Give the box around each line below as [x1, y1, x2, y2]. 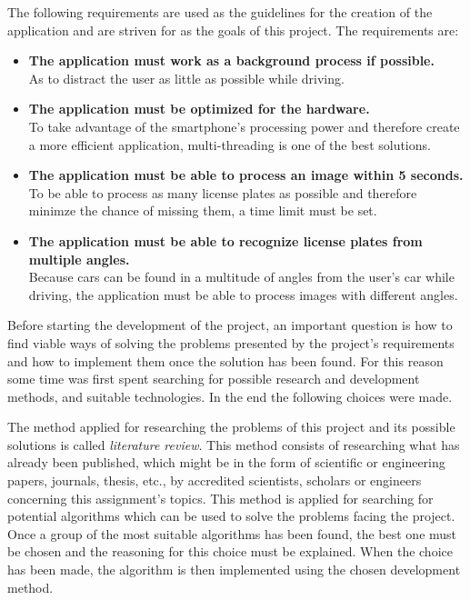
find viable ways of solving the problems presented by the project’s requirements [7, 333, 455, 352]
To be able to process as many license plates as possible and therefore [28, 183, 417, 202]
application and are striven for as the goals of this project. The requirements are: [7, 20, 459, 39]
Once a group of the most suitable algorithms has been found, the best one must [7, 524, 457, 543]
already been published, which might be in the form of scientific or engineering [7, 453, 445, 472]
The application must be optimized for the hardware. [28, 99, 370, 118]
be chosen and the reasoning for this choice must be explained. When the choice [7, 542, 453, 561]
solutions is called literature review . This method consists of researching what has [7, 435, 460, 454]
